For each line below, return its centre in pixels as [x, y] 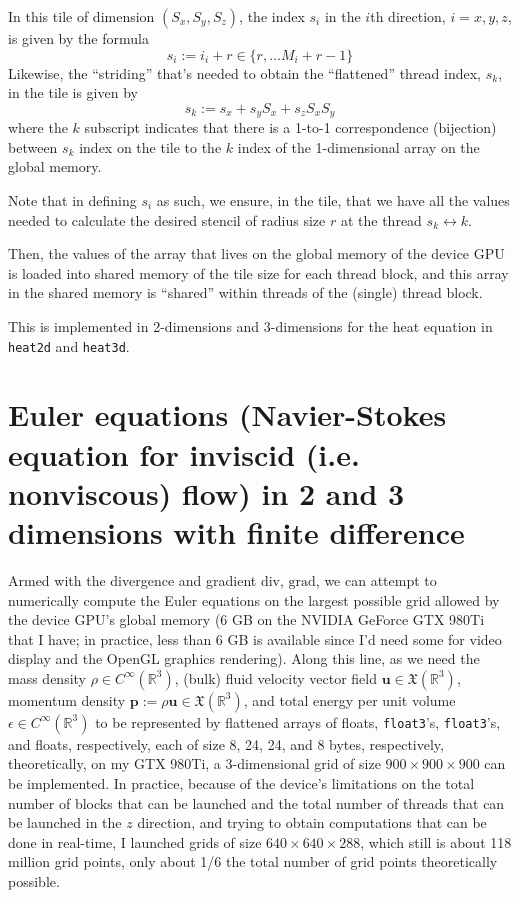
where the [38, 127]
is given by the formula [78, 38]
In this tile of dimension [81, 16]
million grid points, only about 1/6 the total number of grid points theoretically [253, 861]
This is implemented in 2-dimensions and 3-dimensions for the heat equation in [250, 325]
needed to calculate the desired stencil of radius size [167, 219]
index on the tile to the [150, 146]
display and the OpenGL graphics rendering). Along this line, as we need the [244, 658]
